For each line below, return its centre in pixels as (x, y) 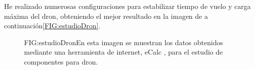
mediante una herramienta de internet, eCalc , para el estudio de (123, 52)
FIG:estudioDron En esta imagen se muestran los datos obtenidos (124, 42)
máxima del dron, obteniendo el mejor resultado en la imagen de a (106, 16)
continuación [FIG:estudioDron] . (52, 26)
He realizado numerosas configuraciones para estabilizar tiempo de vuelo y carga (127, 6)
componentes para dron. (61, 61)
